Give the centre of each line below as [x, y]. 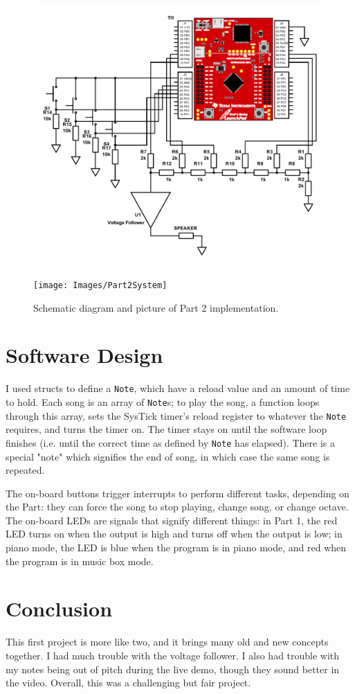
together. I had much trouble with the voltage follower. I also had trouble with [173, 655]
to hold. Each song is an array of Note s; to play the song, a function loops [163, 401]
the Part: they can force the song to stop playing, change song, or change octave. [177, 507]
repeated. [25, 470]
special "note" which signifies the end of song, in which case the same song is [168, 456]
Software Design [84, 355]
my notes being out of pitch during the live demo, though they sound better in [173, 669]
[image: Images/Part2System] [100, 285]
